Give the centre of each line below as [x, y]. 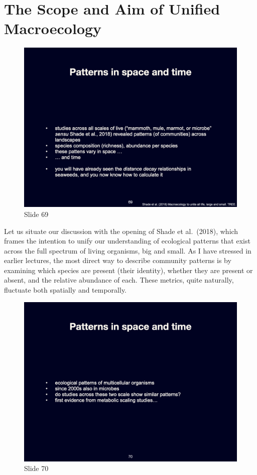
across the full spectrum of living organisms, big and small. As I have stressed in [128, 250]
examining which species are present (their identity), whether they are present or [128, 270]
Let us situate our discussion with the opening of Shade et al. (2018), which [121, 231]
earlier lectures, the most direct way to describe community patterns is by [118, 260]
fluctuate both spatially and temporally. [66, 290]
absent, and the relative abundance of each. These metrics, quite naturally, [119, 280]
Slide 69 [36, 214]
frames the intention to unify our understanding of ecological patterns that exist [127, 241]
